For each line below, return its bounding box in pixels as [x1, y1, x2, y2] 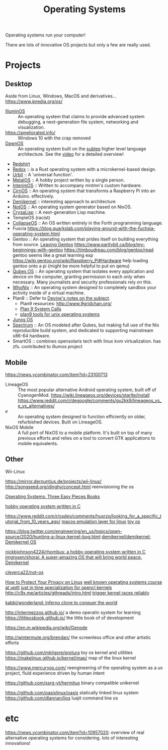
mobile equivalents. [18, 441, 58, 446]
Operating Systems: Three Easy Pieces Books [5, 493, 100, 499]
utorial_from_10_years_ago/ [5, 518, 61, 524]
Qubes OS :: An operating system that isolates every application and [12, 268, 154, 274]
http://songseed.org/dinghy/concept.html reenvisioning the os [5, 484, 134, 490]
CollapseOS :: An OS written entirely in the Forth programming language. [12, 220, 163, 226]
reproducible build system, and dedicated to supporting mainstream [12, 327, 153, 334]
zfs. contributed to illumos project [12, 344, 83, 350]
